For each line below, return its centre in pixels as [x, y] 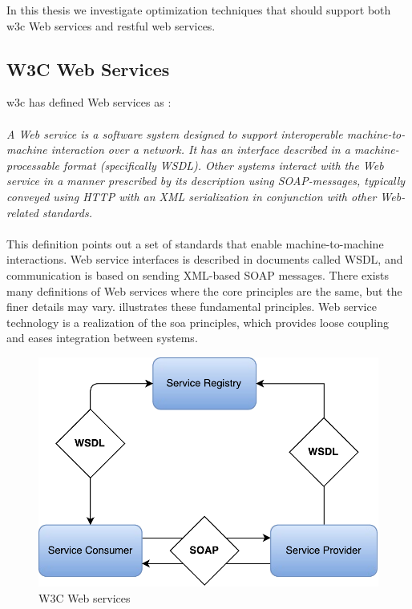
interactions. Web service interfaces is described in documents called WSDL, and [205, 259]
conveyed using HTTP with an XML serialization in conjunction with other [192, 196]
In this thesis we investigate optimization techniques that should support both [199, 10]
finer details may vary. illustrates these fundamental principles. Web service [192, 307]
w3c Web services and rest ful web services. [111, 25]
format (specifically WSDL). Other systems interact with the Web [224, 165]
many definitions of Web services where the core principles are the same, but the [204, 290]
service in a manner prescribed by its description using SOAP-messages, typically [206, 181]
